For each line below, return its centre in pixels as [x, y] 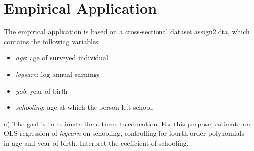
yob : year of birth [42, 90]
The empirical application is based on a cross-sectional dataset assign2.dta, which [127, 32]
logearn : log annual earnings [58, 74]
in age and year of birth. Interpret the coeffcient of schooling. [96, 142]
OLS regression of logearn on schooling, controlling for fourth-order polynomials [124, 133]
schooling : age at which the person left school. [85, 107]
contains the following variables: [52, 41]
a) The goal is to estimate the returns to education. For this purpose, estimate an [127, 123]
